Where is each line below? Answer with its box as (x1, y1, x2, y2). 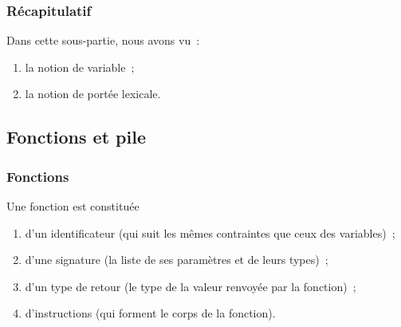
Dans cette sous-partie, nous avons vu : (6, 32, 200, 49)
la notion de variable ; (25, 58, 135, 75)
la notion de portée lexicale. (25, 85, 161, 102)
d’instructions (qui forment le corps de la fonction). (25, 305, 276, 321)
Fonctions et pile (6, 124, 146, 149)
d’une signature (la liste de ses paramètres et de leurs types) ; (25, 251, 328, 268)
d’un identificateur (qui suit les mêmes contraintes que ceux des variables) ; (25, 224, 395, 241)
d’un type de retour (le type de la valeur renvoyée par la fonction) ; (25, 278, 356, 294)
